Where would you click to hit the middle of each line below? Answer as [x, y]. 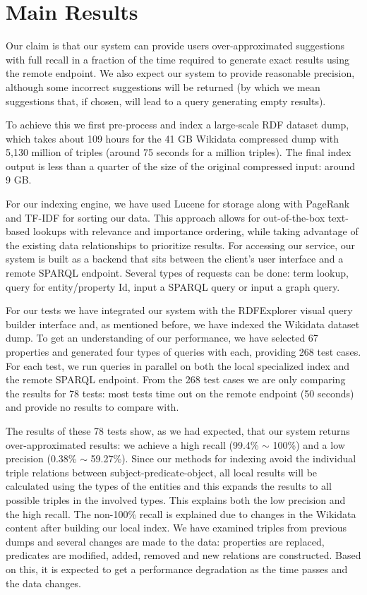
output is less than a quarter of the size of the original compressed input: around [180, 166]
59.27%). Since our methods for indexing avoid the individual [223, 458]
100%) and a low [309, 444]
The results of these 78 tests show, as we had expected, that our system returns [178, 430]
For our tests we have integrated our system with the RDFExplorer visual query [179, 310]
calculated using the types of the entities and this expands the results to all [169, 486]
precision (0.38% [41, 458]
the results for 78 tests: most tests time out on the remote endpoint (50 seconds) [180, 393]
